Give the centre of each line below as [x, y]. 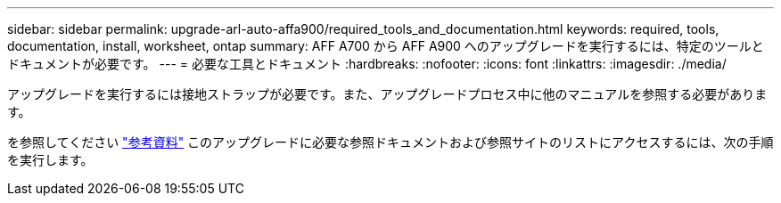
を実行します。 [50, 160]
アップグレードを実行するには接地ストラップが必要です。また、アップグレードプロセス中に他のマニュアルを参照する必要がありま [387, 94]
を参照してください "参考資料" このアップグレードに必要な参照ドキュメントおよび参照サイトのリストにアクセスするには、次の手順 [390, 142]
